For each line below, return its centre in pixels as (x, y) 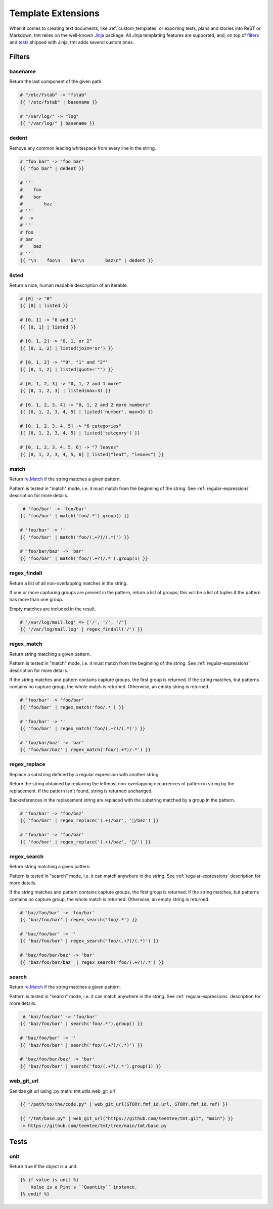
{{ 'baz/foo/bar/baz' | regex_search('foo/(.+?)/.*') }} (92, 962)
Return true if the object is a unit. (43, 1167)
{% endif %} (35, 1194)
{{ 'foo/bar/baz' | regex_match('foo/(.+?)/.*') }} (85, 750)
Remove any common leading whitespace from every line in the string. (83, 148)
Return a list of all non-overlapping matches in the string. (69, 583)
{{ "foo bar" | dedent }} (52, 169)
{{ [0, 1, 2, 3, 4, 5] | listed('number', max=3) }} (87, 412)
